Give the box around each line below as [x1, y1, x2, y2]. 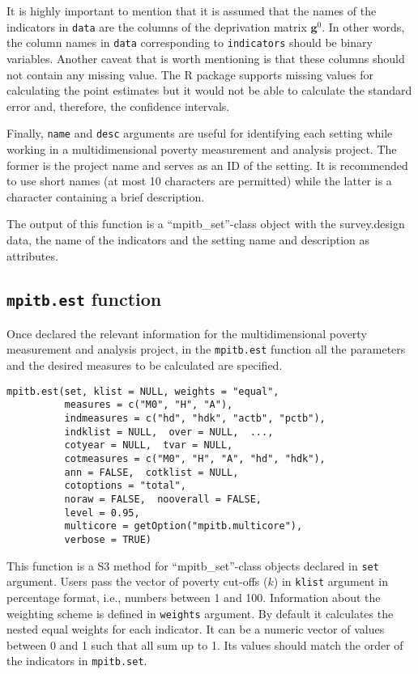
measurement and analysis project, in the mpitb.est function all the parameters [6, 341, 406, 358]
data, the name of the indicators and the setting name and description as [6, 231, 369, 248]
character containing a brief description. [6, 188, 205, 205]
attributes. [6, 247, 58, 264]
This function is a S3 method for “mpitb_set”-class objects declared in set [6, 557, 379, 574]
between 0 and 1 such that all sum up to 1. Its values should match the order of [6, 636, 403, 653]
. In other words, [322, 18, 405, 35]
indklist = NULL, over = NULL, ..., [64, 426, 274, 438]
